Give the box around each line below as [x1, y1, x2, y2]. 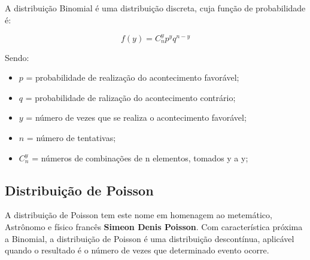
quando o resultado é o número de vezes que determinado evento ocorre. [5, 244, 269, 256]
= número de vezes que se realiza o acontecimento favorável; [26, 111, 247, 124]
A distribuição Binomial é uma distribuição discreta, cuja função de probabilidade [5, 2, 306, 14]
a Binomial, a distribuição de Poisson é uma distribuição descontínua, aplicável [5, 232, 294, 244]
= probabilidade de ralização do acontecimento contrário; [25, 91, 236, 103]
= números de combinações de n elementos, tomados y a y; [32, 151, 248, 164]
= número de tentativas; [26, 131, 116, 144]
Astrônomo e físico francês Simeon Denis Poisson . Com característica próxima [5, 221, 303, 233]
